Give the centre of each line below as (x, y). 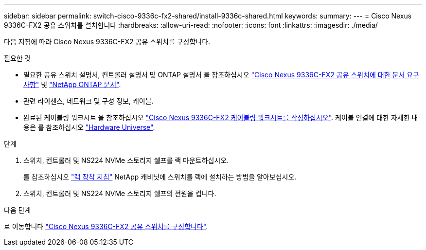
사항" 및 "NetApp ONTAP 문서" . (72, 84)
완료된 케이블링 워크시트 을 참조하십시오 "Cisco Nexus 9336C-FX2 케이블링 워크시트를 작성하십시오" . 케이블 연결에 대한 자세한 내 (221, 117)
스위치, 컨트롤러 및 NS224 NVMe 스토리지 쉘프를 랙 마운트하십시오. (126, 160)
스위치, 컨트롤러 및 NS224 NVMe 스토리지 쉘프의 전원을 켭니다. (120, 193)
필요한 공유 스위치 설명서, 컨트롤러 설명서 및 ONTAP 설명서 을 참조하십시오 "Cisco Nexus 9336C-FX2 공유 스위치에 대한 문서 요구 (222, 75)
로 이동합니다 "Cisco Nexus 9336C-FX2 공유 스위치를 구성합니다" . (106, 226)
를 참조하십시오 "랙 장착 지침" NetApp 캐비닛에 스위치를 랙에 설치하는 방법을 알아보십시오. (160, 177)
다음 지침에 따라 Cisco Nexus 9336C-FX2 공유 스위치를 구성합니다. (107, 42)
